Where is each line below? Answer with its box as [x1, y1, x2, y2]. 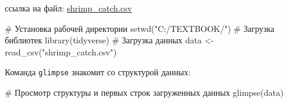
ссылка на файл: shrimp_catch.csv [5, 2, 132, 14]
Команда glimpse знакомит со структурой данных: [5, 66, 191, 78]
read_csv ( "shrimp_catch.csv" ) [5, 45, 117, 58]
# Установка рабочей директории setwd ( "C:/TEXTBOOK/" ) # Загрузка [5, 22, 275, 34]
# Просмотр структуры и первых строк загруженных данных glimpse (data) [5, 86, 284, 99]
